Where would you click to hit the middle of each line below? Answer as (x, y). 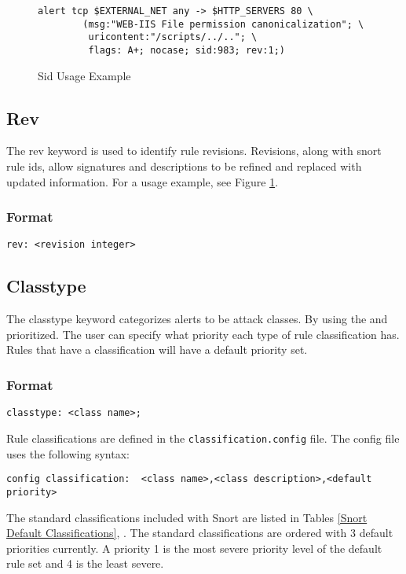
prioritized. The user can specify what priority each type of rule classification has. (203, 334)
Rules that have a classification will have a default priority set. (157, 350)
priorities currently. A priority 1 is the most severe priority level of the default (194, 548)
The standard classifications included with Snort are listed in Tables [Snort (187, 517)
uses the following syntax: (68, 453)
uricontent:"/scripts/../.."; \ (173, 37)
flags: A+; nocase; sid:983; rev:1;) (187, 50)
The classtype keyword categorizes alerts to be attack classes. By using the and (197, 319)
